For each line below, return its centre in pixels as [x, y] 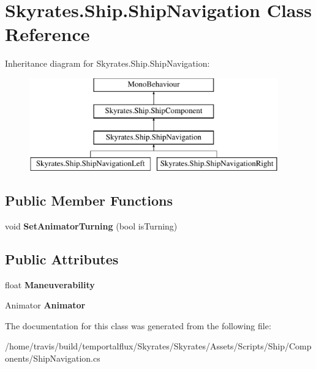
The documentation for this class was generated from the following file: [138, 325]
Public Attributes [62, 259]
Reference [47, 34]
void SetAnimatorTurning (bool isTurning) [91, 225]
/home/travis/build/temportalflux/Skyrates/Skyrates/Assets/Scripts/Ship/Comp [158, 346]
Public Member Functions [89, 200]
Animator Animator [45, 305]
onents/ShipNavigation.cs [53, 358]
